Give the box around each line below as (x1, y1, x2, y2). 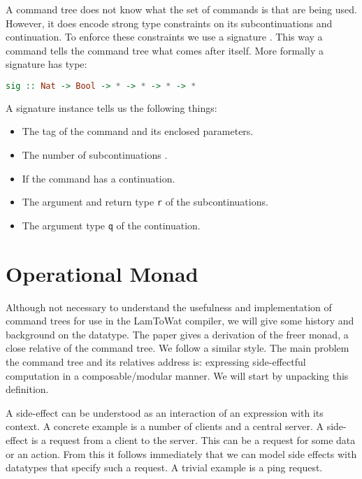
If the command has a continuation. (22, 171, 175, 185)
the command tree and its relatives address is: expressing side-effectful (6, 355, 306, 369)
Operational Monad (6, 259, 198, 287)
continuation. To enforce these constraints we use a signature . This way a (6, 29, 323, 44)
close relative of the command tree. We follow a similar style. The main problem (6, 341, 349, 355)
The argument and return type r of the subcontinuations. (22, 194, 268, 209)
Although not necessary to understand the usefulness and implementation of (6, 299, 332, 314)
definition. (6, 382, 49, 396)
